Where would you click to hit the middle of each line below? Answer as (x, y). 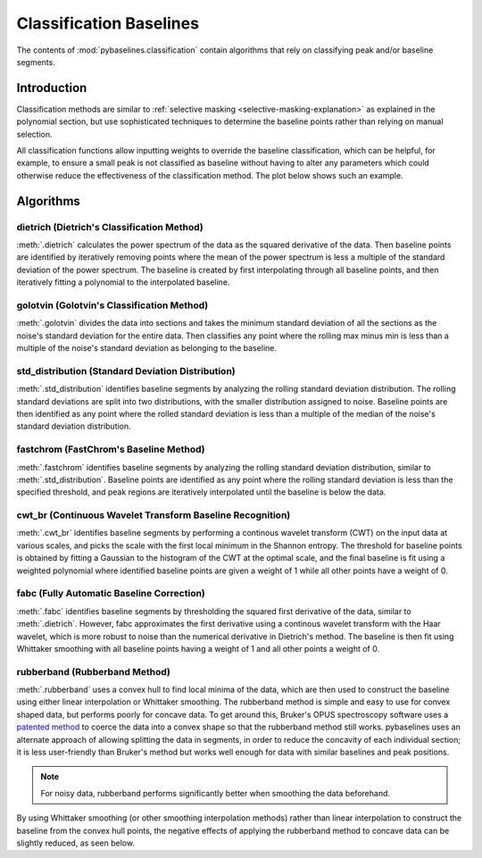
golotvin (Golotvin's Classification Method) (112, 305)
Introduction (52, 88)
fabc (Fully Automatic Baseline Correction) (111, 594)
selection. (34, 134)
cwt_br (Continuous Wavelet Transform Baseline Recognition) (154, 515)
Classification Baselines (108, 23)
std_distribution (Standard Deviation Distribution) (126, 371)
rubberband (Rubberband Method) (94, 671)
